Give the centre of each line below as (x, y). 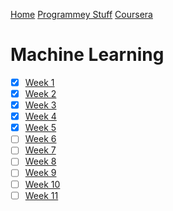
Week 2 (40, 93)
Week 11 (41, 195)
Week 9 (40, 173)
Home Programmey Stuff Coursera (81, 14)
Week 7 (40, 150)
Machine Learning (87, 55)
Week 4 (40, 116)
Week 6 (40, 139)
